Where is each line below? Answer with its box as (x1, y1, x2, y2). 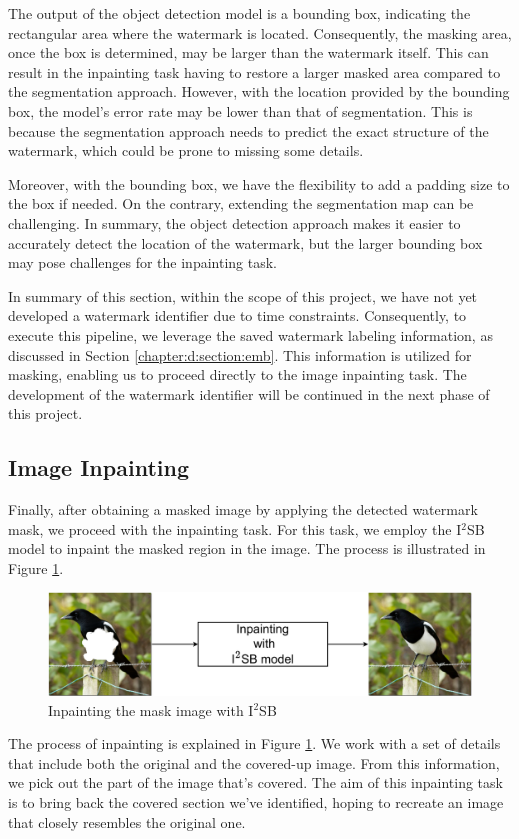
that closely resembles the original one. (8, 811, 246, 832)
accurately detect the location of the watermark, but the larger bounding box (8, 232, 483, 253)
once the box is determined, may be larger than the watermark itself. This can (8, 42, 489, 63)
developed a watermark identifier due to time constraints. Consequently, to (8, 305, 467, 326)
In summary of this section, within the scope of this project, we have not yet (8, 285, 478, 306)
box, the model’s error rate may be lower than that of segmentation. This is (8, 100, 473, 121)
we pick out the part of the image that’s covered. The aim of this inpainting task (8, 772, 503, 793)
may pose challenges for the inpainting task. (8, 252, 277, 273)
